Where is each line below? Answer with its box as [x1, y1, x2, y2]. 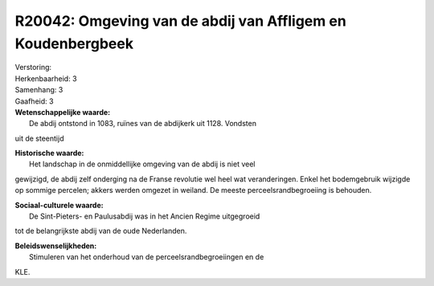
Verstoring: [14, 63, 52, 72]
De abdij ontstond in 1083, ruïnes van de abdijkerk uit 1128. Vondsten [29, 119, 257, 129]
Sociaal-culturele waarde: [14, 200, 104, 210]
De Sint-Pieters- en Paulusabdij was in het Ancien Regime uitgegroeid [29, 211, 260, 221]
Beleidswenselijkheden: [14, 241, 97, 251]
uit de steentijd [14, 133, 64, 143]
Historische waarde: [14, 149, 84, 158]
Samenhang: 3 [14, 85, 63, 95]
